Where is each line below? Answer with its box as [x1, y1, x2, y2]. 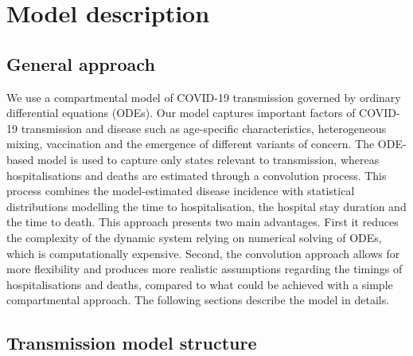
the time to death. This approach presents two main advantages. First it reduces [6, 213, 399, 230]
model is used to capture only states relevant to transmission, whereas [37, 151, 380, 167]
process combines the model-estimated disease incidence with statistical [6, 182, 355, 199]
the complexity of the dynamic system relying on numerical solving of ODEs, [6, 229, 382, 245]
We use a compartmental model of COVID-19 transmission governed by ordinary [6, 88, 401, 105]
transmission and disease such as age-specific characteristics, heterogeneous [21, 119, 387, 136]
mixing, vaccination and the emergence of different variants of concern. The [6, 135, 375, 152]
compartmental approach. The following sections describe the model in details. [6, 291, 390, 308]
